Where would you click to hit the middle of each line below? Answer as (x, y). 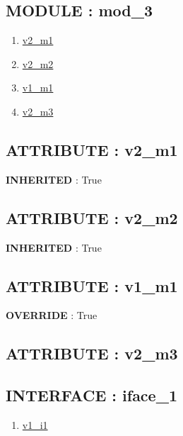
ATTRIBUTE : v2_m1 (92, 149)
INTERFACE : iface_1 (91, 395)
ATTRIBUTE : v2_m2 (92, 217)
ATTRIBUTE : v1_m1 (92, 285)
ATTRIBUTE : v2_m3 (92, 353)
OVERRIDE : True (52, 315)
